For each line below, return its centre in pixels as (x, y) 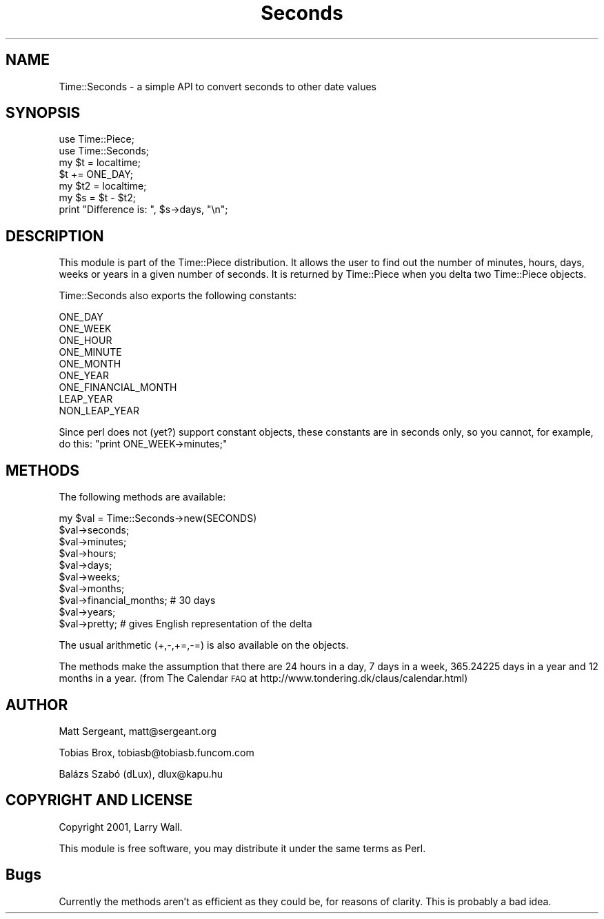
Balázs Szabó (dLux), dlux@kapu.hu (141, 774)
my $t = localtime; (100, 163)
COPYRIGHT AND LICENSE (99, 800)
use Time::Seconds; (104, 151)
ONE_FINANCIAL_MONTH (118, 387)
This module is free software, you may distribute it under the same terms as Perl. (242, 848)
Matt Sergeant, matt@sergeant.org (138, 731)
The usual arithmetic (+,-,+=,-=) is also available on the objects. (204, 645)
